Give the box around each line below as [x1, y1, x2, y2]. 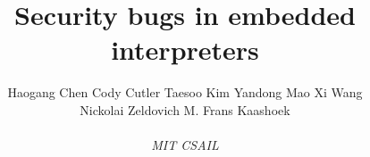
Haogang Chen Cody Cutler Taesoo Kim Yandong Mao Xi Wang [7, 83, 363, 102]
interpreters [111, 31, 259, 68]
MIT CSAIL [151, 136, 219, 154]
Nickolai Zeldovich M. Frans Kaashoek [80, 100, 290, 119]
